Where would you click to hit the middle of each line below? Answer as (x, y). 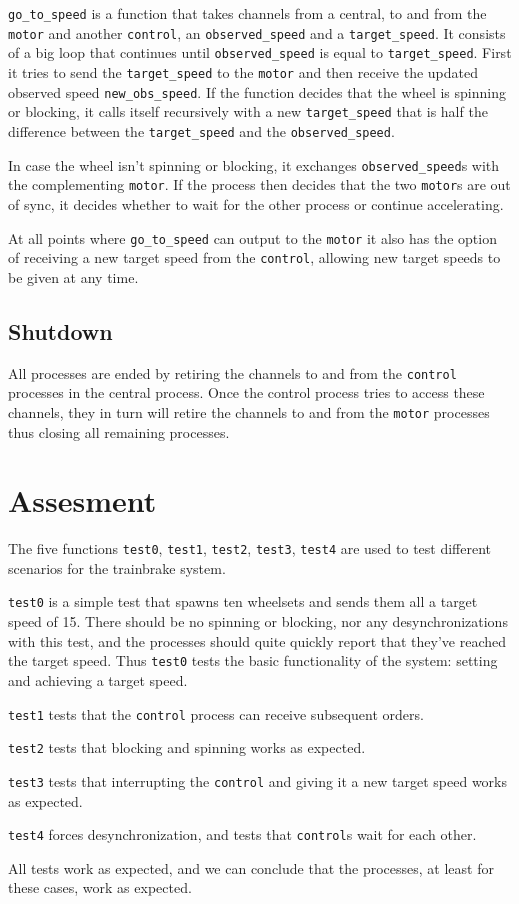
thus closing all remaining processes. (119, 431)
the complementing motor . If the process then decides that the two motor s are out (259, 184)
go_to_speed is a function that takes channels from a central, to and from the (247, 13)
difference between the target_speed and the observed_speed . (201, 130)
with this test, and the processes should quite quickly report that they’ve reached (257, 640)
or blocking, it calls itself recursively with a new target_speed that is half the (248, 111)
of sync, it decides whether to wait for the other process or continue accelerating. (256, 203)
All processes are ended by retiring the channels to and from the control (232, 372)
